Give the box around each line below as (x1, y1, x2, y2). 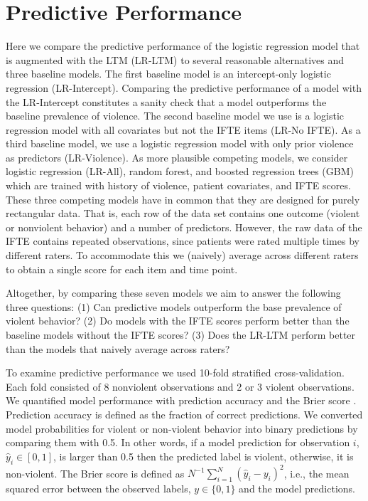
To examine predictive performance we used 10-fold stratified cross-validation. (6, 365, 345, 380)
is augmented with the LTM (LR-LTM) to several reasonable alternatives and (6, 52, 345, 67)
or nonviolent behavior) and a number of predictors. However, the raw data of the (6, 219, 362, 234)
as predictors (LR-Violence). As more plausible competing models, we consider (6, 149, 348, 164)
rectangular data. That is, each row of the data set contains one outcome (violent (6, 206, 360, 221)
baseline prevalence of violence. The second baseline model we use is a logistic (6, 108, 345, 123)
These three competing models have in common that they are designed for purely (6, 191, 360, 206)
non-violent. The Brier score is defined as (6, 465, 185, 480)
